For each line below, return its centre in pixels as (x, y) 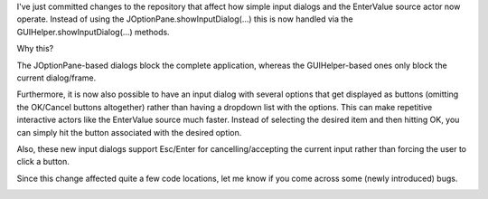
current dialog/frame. (56, 78)
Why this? (35, 49)
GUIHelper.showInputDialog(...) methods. (94, 32)
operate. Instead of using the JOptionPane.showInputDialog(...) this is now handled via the (185, 19)
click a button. (43, 162)
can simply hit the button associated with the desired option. (129, 132)
